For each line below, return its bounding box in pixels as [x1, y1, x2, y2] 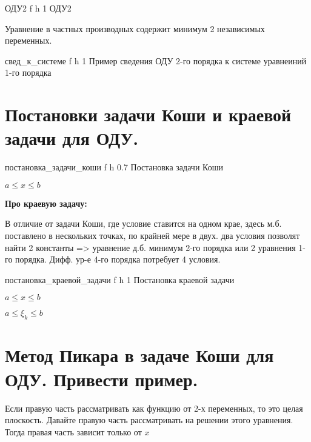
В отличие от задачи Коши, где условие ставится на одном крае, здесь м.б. [5, 217, 282, 230]
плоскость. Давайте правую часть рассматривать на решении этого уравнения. [5, 414, 293, 426]
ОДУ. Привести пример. [5, 366, 198, 391]
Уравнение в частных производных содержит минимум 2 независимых [5, 22, 265, 35]
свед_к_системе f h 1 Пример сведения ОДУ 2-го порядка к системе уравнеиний [5, 54, 307, 67]
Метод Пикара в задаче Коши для [5, 343, 274, 367]
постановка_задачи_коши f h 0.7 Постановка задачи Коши [5, 161, 223, 173]
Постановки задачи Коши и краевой [5, 102, 292, 127]
